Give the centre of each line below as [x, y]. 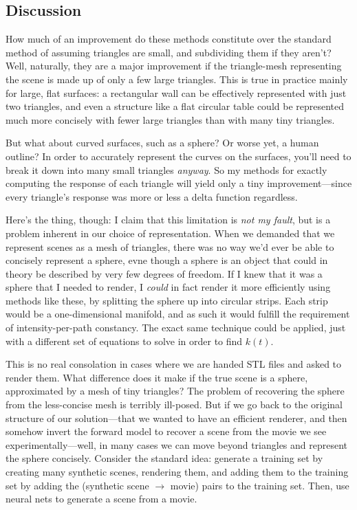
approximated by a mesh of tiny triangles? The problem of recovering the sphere [175, 391]
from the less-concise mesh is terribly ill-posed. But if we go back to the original [174, 404]
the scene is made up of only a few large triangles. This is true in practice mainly [177, 79]
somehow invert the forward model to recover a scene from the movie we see [166, 431]
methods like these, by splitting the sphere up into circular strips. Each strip [167, 300]
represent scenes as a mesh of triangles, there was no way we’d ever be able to [170, 246]
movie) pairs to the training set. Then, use [260, 485]
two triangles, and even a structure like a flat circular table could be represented [175, 106]
